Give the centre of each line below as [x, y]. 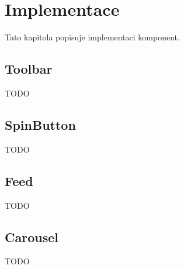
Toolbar [29, 69]
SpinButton [40, 124]
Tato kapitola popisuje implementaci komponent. [92, 37]
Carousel [32, 237]
